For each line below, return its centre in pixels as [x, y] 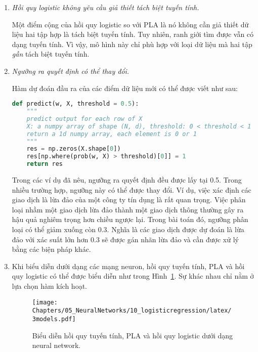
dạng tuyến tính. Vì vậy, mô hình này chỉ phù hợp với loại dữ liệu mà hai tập [132, 44]
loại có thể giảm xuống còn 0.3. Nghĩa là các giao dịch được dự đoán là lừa [128, 229]
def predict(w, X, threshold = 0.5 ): [75, 104]
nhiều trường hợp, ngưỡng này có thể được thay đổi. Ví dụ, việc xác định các [132, 189]
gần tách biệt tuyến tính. [51, 54]
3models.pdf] [54, 319]
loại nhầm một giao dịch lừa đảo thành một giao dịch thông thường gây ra [128, 209]
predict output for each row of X [84, 119]
